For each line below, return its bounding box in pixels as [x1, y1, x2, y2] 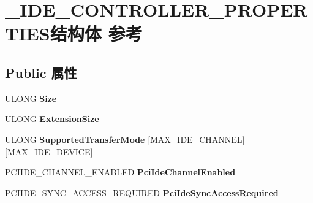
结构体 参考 [50, 21, 143, 46]
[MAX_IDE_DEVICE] [5, 145, 93, 158]
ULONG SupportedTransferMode [5, 132, 145, 145]
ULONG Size [5, 91, 57, 104]
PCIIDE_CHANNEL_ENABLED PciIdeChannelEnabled [5, 166, 236, 178]
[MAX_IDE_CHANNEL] [148, 132, 245, 145]
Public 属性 [5, 63, 77, 82]
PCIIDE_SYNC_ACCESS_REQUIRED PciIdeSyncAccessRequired [5, 186, 279, 199]
